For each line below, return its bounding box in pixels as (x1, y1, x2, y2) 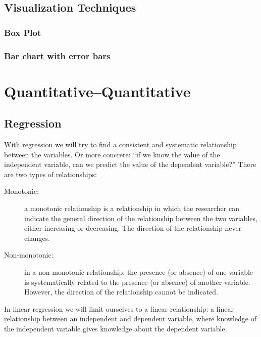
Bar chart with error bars (4, 49, 111, 62)
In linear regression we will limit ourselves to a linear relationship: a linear (4, 303, 234, 314)
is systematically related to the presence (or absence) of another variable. (24, 276, 250, 287)
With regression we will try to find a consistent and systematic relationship (4, 139, 237, 150)
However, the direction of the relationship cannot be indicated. (24, 286, 219, 297)
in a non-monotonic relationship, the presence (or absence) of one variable (24, 266, 253, 277)
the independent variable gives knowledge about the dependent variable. (4, 323, 227, 333)
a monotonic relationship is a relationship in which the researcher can (24, 203, 239, 214)
